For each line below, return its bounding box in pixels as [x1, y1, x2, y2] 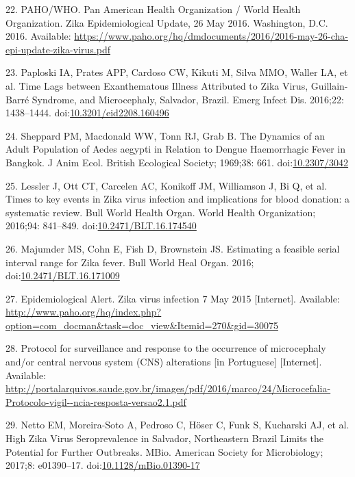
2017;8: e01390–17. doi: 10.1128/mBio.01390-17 [5, 458, 200, 472]
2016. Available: [5, 29, 71, 43]
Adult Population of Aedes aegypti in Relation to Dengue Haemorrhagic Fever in [5, 142, 346, 156]
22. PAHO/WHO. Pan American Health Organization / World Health [5, 2, 301, 16]
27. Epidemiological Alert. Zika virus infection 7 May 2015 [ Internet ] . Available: [5, 291, 340, 305]
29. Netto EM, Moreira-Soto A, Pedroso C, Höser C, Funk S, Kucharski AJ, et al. [5, 417, 350, 432]
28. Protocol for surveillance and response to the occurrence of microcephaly [5, 341, 326, 355]
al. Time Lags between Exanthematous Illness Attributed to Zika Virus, [5, 78, 308, 92]
